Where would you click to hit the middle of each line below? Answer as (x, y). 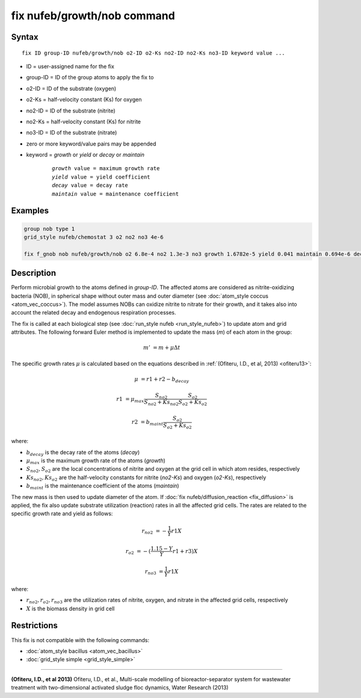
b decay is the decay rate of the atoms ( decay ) (83, 453)
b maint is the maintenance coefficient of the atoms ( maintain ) (103, 486)
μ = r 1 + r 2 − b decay (162, 380)
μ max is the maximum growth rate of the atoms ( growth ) (96, 461)
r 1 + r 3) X (185, 551)
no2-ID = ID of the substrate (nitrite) (71, 111)
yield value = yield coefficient (101, 177)
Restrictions (35, 626)
